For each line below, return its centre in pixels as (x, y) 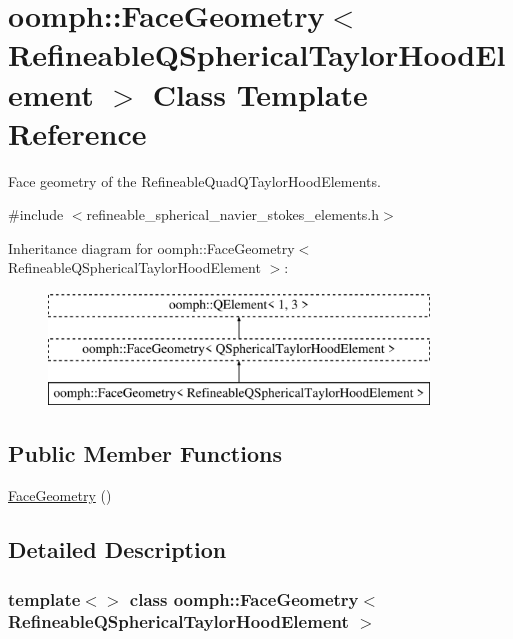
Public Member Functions (145, 453)
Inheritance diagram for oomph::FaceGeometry (151, 247)
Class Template (260, 93)
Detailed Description (117, 549)
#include (36, 214)
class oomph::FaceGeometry (244, 598)
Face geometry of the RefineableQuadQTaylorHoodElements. (194, 180)
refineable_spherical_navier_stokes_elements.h (233, 214)
